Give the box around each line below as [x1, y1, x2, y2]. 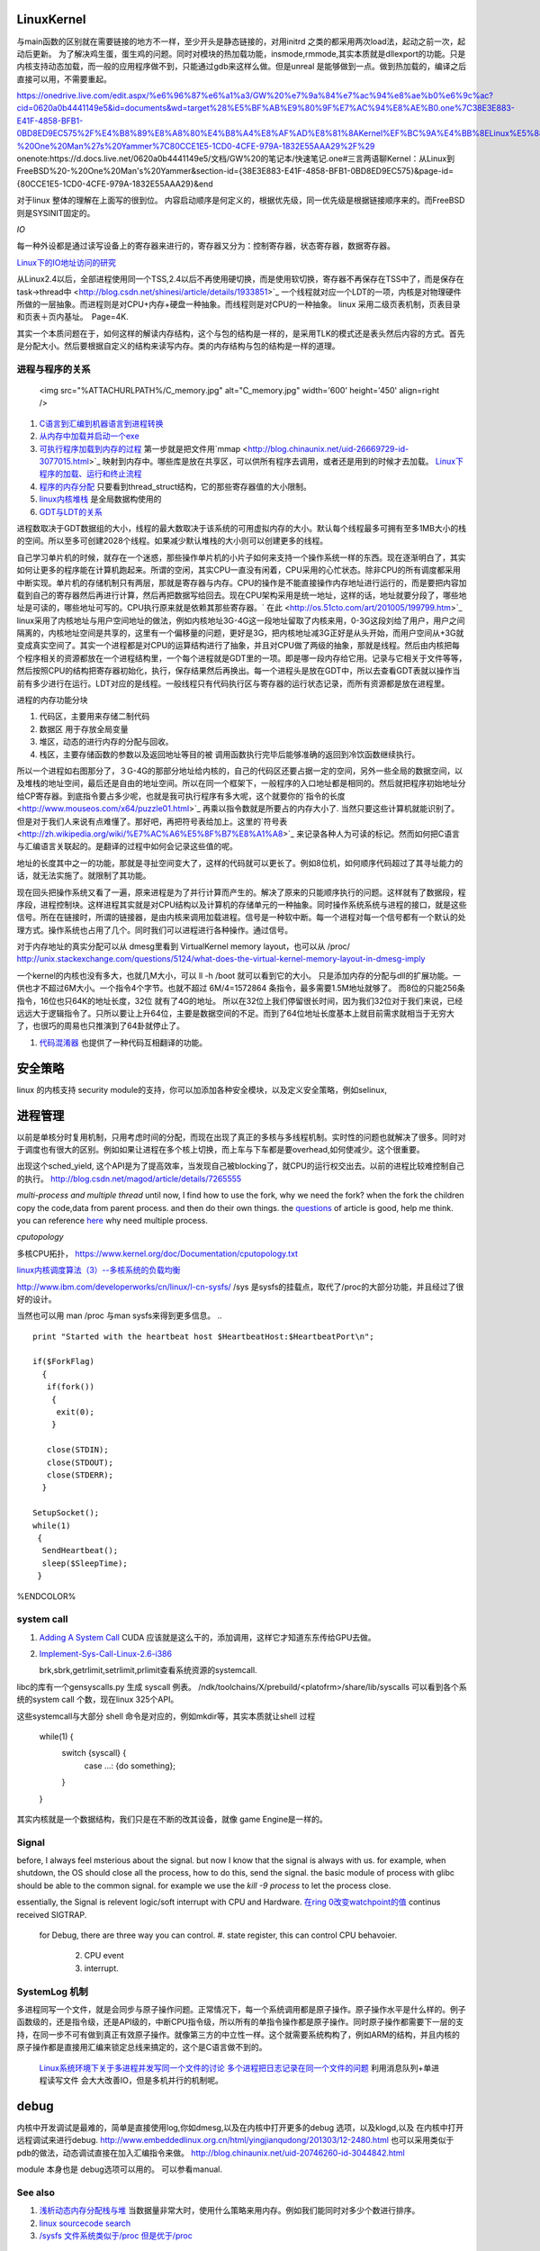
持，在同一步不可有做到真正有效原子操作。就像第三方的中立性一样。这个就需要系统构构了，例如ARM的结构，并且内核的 [16, 2029, 461, 2039]
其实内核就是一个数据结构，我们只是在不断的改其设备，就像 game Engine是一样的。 [16, 1813, 328, 1824]
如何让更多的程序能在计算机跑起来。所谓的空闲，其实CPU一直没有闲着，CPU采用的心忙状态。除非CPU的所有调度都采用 [16, 565, 461, 575]
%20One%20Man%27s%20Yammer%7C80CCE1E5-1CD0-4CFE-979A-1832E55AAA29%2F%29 [16, 140, 375, 151]
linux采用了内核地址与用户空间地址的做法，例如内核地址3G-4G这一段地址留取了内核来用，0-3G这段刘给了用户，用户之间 [16, 615, 465, 626]
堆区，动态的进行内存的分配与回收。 [39, 737, 174, 747]
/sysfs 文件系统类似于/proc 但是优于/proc [39, 2229, 193, 2241]
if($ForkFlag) [32, 1356, 94, 1367]
